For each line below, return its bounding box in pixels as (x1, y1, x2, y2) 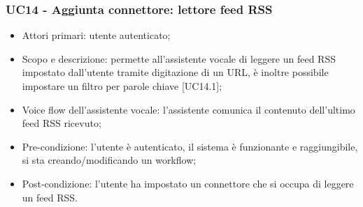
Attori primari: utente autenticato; (22, 28, 171, 43)
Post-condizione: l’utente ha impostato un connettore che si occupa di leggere (22, 176, 354, 190)
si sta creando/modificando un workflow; (22, 153, 197, 167)
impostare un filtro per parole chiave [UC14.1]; (22, 79, 222, 93)
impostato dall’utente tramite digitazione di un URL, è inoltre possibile (22, 65, 329, 79)
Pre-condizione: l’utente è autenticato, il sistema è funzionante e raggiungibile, (22, 139, 358, 153)
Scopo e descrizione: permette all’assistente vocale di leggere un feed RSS (22, 51, 336, 66)
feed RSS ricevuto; (22, 116, 101, 130)
